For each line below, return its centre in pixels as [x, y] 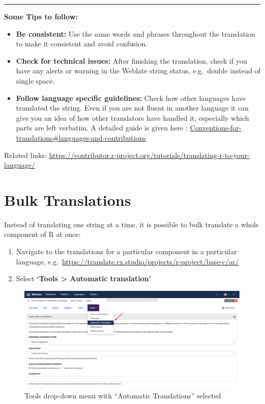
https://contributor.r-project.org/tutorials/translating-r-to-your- [149, 155]
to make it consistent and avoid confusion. [82, 44]
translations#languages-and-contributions [81, 137]
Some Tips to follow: [41, 16]
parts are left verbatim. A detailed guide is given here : [102, 128]
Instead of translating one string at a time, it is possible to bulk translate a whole [131, 224]
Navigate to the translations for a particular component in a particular [126, 251]
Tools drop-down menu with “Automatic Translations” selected [123, 396]
